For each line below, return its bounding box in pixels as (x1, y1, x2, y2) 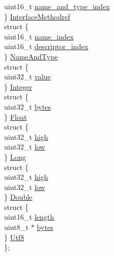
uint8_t (4, 222, 29, 232)
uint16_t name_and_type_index (4, 1, 110, 11)
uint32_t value (4, 71, 51, 82)
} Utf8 (4, 231, 24, 242)
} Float (4, 111, 27, 122)
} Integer (4, 81, 32, 92)
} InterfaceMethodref (4, 11, 70, 22)
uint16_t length (4, 211, 54, 222)
